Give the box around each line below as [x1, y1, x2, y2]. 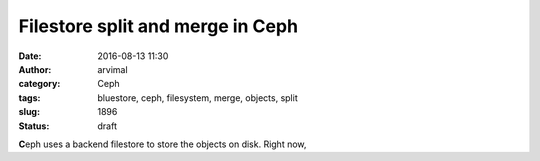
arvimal [97, 63, 129, 75]
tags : [18, 91, 41, 104]
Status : [18, 120, 50, 132]
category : [18, 78, 61, 90]
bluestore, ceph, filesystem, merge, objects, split [97, 91, 299, 104]
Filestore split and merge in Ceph [18, 15, 299, 37]
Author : [18, 63, 52, 75]
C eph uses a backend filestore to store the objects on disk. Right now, [18, 138, 307, 150]
